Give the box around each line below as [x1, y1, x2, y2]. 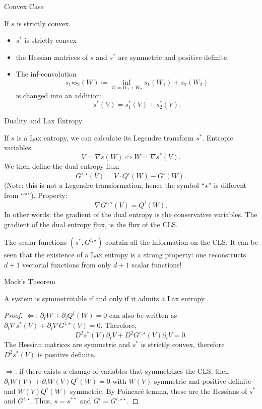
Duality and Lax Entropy [4, 115, 83, 126]
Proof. [4, 310, 23, 320]
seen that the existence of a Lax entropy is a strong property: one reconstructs [4, 249, 246, 260]
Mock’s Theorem [4, 276, 55, 287]
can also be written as [109, 310, 177, 320]
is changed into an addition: [16, 90, 102, 100]
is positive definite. [37, 349, 96, 359]
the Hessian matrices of [16, 51, 88, 62]
